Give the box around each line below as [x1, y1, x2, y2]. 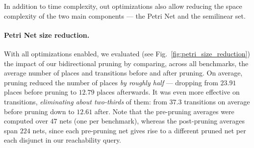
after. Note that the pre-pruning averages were [94, 106, 234, 116]
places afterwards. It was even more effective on [97, 87, 240, 97]
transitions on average [184, 96, 250, 106]
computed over [4, 116, 48, 126]
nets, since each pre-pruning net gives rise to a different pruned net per [32, 125, 246, 135]
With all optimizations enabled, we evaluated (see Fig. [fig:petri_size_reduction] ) [4, 48, 250, 58]
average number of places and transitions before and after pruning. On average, [4, 68, 243, 78]
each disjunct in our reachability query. [4, 135, 122, 145]
